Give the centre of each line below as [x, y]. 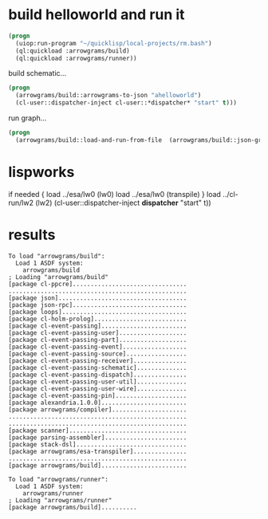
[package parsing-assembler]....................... [98, 437]
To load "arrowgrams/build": [57, 256]
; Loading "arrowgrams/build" [59, 277]
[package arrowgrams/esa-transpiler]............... [98, 451]
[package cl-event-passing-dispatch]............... [98, 375]
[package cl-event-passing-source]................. [98, 354]
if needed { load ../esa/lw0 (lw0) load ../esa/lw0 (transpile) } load [115, 194]
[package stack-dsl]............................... [98, 444]
